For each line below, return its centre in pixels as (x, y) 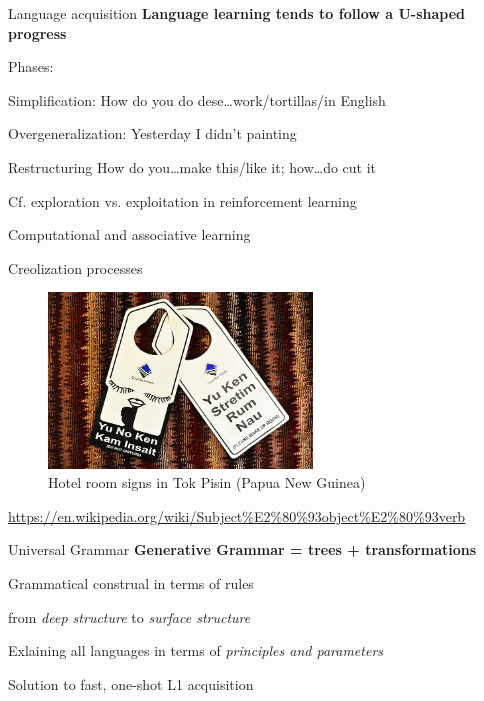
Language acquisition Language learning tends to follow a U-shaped (237, 13)
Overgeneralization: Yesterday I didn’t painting (152, 133)
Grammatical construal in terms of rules (131, 582)
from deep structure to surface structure (129, 616)
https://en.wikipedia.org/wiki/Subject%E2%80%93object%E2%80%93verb (237, 515)
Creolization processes (75, 267)
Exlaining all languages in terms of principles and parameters (196, 650)
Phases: (31, 66)
